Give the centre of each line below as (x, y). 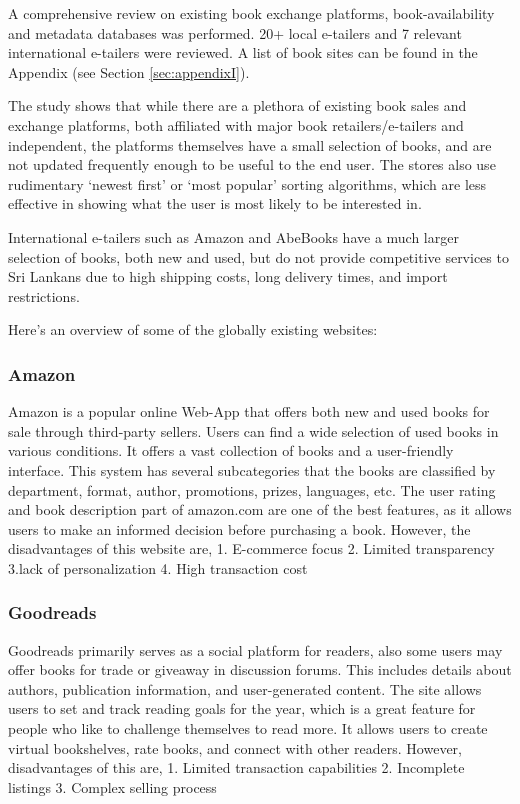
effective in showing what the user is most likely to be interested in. (215, 203)
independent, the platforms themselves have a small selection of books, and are (250, 144)
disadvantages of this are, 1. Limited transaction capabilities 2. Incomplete (236, 767)
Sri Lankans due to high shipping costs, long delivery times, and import (228, 276)
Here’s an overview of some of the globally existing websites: (193, 329)
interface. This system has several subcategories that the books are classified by (252, 469)
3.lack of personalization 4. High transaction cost (158, 567)
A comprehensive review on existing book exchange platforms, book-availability (251, 13)
